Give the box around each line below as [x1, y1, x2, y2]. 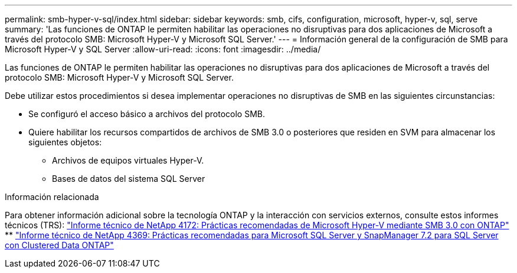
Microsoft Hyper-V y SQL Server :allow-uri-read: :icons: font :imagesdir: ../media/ [5, 44, 321, 54]
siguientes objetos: [28, 137, 102, 147]
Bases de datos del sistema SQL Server [52, 174, 205, 184]
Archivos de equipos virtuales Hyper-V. [52, 155, 204, 165]
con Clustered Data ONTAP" [5, 240, 114, 250]
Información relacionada [5, 192, 99, 202]
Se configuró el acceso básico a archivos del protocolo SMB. [28, 109, 265, 119]
